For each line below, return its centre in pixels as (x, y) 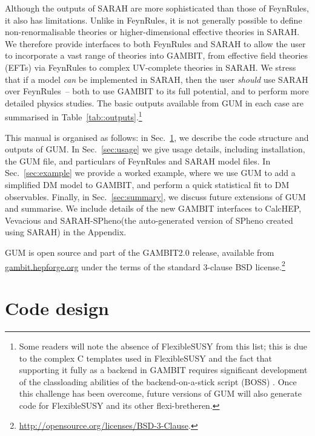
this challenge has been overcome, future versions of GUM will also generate (160, 393)
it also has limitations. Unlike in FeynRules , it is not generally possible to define (154, 20)
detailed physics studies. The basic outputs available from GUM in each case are (154, 102)
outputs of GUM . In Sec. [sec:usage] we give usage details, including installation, (155, 149)
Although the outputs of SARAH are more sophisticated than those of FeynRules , (157, 8)
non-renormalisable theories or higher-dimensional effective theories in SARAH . (152, 32)
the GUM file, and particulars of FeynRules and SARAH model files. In (138, 161)
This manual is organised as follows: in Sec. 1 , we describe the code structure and (157, 137)
